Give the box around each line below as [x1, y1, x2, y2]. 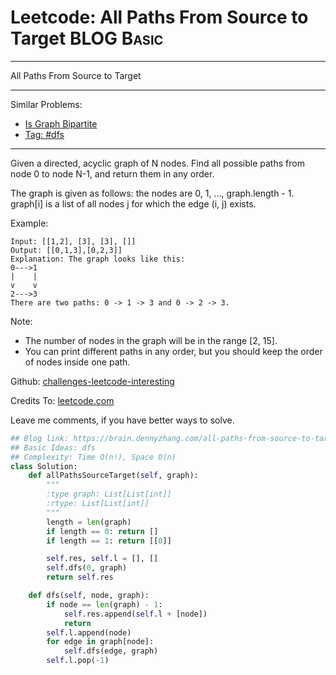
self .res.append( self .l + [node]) [63, 609, 208, 619]
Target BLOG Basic [10, 27, 164, 50]
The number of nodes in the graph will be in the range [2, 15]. [24, 334, 278, 346]
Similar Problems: [10, 98, 83, 110]
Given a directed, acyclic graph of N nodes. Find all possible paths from [10, 157, 305, 169]
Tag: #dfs [24, 128, 65, 140]
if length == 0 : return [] [46, 526, 159, 536]
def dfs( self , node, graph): [28, 591, 150, 601]
